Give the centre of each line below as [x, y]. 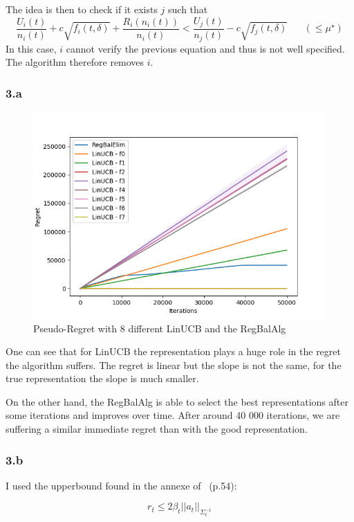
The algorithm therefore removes [75, 62]
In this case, [31, 48]
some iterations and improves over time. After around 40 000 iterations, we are [173, 415]
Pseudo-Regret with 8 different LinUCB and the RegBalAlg [160, 328]
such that [188, 9]
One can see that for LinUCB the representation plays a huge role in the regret [173, 351]
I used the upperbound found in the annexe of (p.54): [121, 485]
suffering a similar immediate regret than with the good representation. [157, 429]
